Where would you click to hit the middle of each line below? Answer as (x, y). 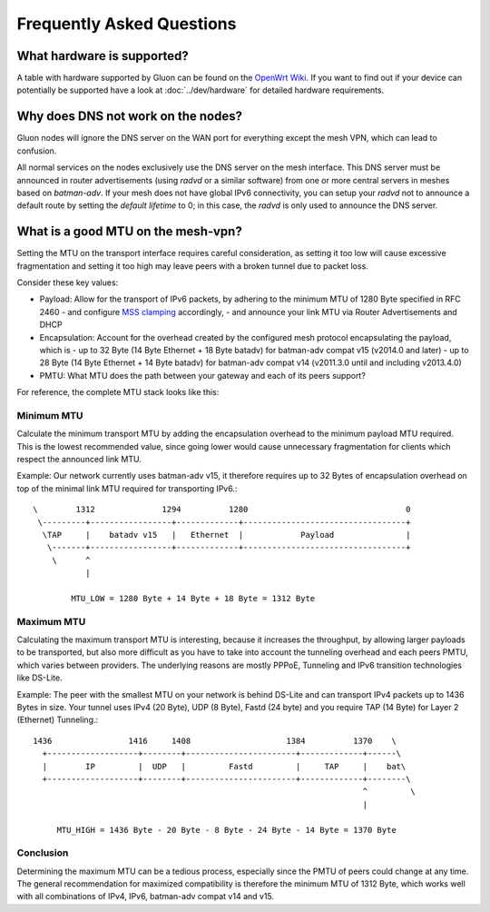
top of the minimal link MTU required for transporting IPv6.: (127, 488)
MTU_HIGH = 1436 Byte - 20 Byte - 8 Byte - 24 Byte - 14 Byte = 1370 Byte (226, 830)
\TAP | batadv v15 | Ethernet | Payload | (226, 535)
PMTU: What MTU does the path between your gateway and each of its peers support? (203, 375)
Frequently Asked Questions (127, 24)
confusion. (37, 151)
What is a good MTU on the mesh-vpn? (129, 232)
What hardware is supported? (103, 56)
